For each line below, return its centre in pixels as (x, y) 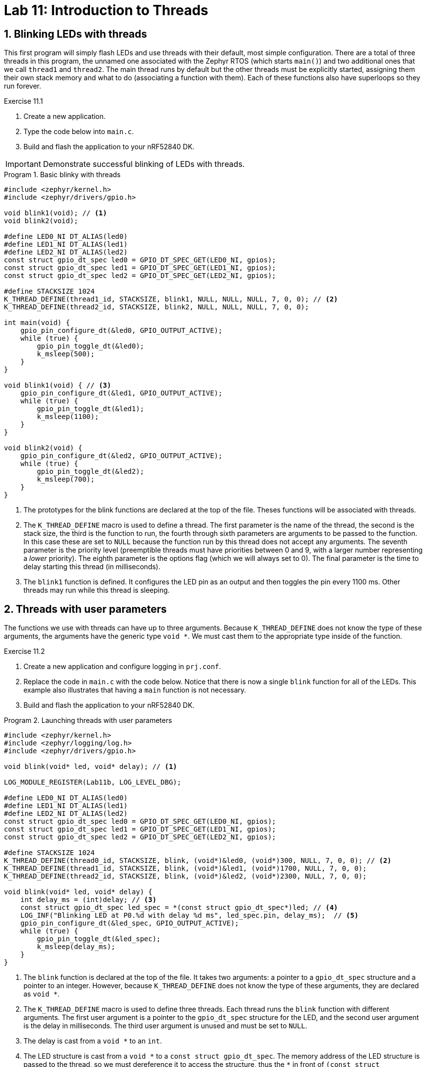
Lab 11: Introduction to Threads (106, 10)
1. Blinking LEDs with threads (76, 34)
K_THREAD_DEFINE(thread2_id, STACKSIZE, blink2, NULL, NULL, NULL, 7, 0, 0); (157, 307)
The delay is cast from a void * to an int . (93, 1041)
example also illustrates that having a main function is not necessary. (135, 690)
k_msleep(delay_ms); (76, 947)
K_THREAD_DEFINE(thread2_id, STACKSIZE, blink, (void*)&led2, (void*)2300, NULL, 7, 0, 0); (185, 876)
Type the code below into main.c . (79, 132)
